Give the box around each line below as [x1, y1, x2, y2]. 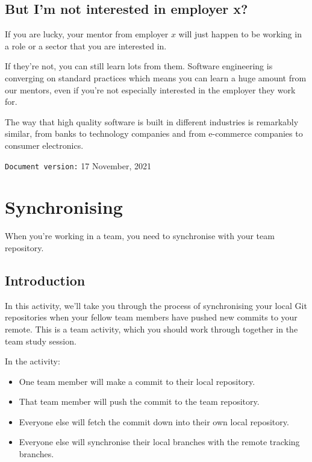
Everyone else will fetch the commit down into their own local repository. [19, 415, 289, 428]
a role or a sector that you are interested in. [5, 39, 167, 52]
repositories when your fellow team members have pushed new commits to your [5, 311, 298, 323]
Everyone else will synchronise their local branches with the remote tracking [19, 435, 300, 448]
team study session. [5, 334, 76, 347]
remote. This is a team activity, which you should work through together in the [5, 322, 298, 335]
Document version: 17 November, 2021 [5, 159, 152, 172]
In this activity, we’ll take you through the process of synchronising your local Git [5, 299, 307, 311]
